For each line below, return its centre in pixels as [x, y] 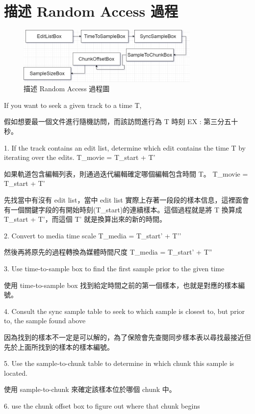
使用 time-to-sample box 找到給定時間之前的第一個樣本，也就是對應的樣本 [121, 285]
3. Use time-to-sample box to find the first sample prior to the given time [114, 268]
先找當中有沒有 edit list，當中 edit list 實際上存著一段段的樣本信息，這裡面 [123, 199]
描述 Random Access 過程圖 [67, 89]
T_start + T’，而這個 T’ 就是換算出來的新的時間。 [85, 219]
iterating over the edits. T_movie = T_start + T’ [80, 157]
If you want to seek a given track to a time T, [73, 105]
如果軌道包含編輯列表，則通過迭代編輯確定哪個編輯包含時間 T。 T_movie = [126, 173]
